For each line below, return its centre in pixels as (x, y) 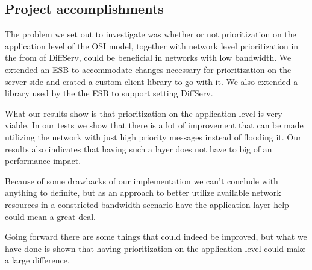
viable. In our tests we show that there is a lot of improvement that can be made (154, 125)
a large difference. (37, 260)
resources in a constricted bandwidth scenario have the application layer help (147, 204)
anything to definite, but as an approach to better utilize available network (143, 193)
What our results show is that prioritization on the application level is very (144, 113)
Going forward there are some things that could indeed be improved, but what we (156, 237)
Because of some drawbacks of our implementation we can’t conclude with (142, 181)
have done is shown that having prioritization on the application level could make (155, 248)
